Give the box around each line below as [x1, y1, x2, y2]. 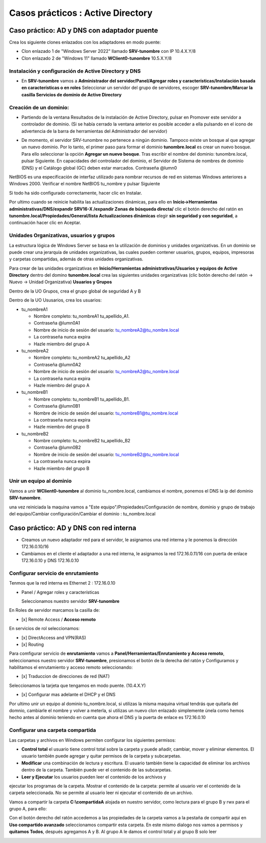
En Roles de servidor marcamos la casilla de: [9, 607, 100, 613]
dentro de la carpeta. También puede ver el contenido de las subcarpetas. [21, 767, 172, 773]
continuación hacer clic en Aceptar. [9, 220, 81, 226]
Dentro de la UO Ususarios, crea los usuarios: [9, 297, 102, 303]
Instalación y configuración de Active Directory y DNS [9, 67, 141, 74]
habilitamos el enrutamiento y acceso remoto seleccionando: [9, 665, 133, 671]
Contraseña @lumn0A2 [33, 361, 81, 368]
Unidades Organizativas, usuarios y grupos [9, 232, 115, 239]
